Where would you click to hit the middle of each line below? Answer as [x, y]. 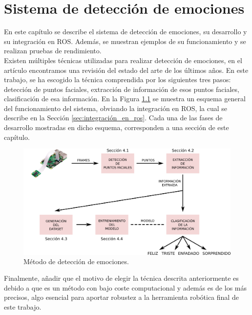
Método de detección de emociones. [76, 261]
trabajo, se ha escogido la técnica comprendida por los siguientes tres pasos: [117, 79]
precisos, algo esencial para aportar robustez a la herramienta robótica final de [121, 297]
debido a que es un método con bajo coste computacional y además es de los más [125, 287]
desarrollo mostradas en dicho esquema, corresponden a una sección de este [116, 127]
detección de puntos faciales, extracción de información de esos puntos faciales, [122, 89]
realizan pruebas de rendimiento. [53, 51]
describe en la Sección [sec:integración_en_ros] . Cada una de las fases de [113, 118]
